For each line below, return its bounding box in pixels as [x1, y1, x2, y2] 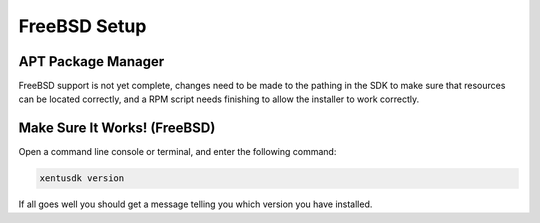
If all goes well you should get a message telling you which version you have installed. [18, 198, 373, 210]
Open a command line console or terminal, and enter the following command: [18, 146, 337, 158]
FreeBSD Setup [18, 15, 147, 37]
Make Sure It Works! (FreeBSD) [18, 120, 216, 137]
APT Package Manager [18, 53, 165, 70]
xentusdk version [39, 173, 125, 184]
